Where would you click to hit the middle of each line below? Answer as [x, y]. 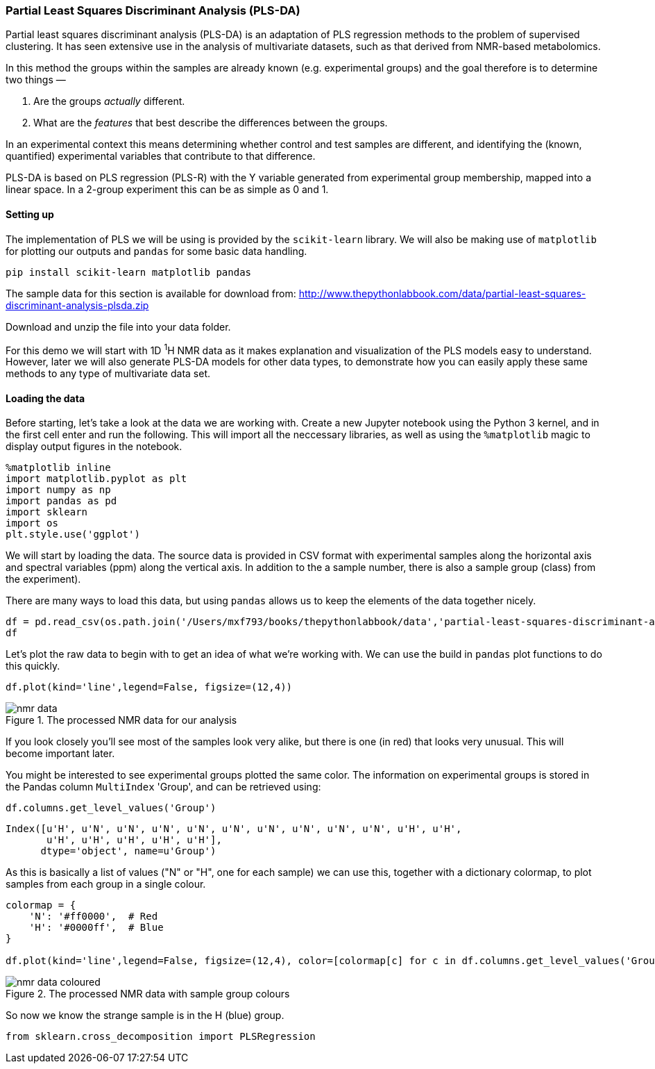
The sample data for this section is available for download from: [151, 293]
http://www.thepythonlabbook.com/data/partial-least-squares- [442, 293]
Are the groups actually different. [109, 101]
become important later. [60, 754]
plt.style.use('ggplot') [73, 534]
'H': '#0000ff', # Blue [96, 928]
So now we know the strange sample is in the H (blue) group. [145, 1016]
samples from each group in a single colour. [106, 884]
